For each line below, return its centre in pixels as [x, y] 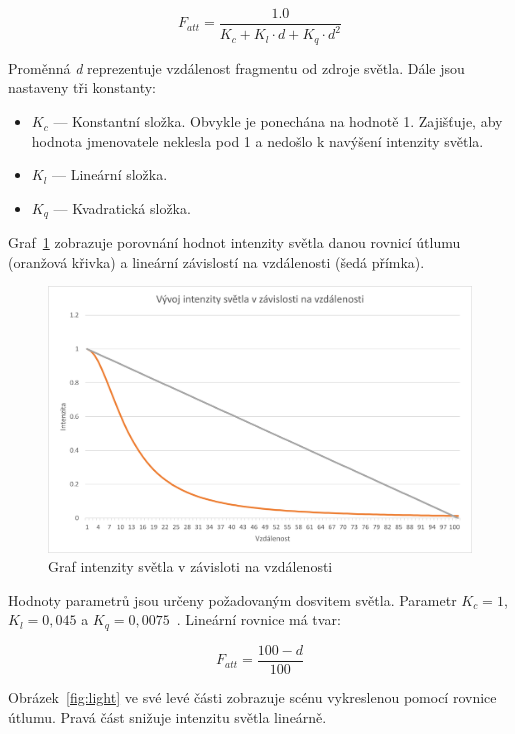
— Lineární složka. [110, 174]
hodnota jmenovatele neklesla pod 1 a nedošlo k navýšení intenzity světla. [257, 140]
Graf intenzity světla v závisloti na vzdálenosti [190, 566]
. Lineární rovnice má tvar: [258, 619]
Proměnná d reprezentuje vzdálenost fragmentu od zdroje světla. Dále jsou [236, 67]
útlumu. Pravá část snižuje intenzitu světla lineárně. [167, 716]
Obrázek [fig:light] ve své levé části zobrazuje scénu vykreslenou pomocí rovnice [252, 697]
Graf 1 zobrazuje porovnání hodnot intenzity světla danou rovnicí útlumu [234, 242]
